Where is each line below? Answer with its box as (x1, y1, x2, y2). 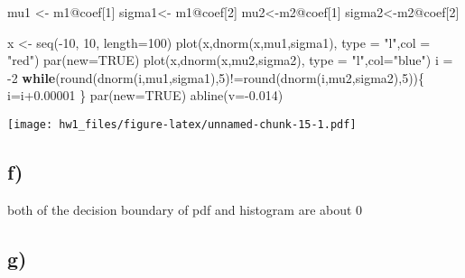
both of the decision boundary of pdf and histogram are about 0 (7, 199, 363, 218)
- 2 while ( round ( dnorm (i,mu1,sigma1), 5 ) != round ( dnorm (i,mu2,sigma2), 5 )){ (7, 68, 425, 87)
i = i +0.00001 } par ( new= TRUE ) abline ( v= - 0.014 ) (7, 86, 284, 105)
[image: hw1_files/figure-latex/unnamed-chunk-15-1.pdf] (7, 117, 357, 131)
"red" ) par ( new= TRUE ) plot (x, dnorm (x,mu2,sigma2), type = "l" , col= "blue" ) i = (7, 51, 453, 69)
